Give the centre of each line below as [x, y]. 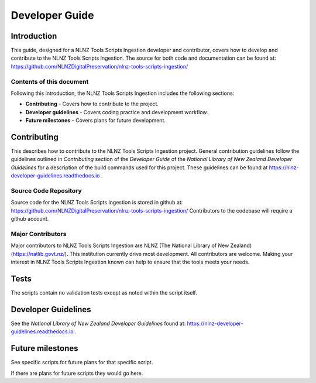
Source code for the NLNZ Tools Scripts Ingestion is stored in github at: [97, 203]
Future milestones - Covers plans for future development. [96, 121]
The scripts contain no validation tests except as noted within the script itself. [104, 292]
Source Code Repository [46, 191]
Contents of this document [50, 81]
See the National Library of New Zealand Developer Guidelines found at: [98, 323]
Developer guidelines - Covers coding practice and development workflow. [117, 112]
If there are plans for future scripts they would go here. [77, 373]
